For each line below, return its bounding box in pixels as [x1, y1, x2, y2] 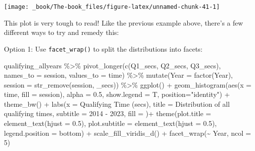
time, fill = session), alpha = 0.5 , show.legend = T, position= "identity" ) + [4, 89, 230, 99]
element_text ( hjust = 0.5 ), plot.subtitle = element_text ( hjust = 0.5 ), [4, 118, 217, 128]
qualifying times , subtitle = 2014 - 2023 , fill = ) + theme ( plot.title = [4, 108, 212, 119]
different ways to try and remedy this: [4, 27, 119, 37]
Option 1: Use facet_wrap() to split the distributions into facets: [4, 43, 203, 54]
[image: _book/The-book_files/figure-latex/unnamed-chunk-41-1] [4, 3, 220, 10]
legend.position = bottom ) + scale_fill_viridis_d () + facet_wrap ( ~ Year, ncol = [4, 127, 251, 138]
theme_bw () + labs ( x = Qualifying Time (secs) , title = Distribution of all [4, 98, 230, 109]
